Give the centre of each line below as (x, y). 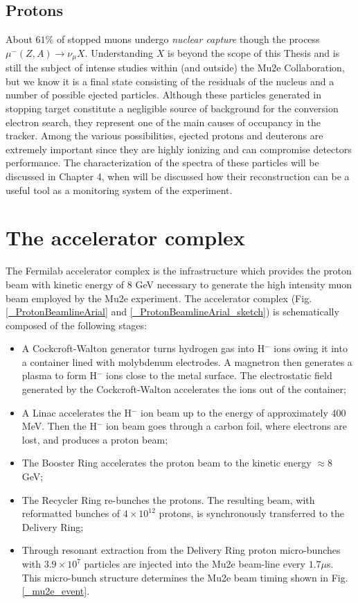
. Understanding (119, 52)
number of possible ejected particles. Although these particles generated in (163, 95)
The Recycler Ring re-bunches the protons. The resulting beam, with (168, 499)
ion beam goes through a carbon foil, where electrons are (226, 426)
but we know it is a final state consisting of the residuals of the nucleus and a (170, 81)
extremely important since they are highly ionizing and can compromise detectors (179, 149)
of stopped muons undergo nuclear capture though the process (188, 39)
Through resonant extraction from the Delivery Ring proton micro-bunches (181, 550)
